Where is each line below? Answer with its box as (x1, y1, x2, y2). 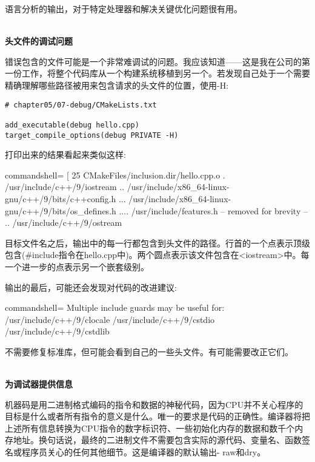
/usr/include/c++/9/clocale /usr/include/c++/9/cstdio (5, 313, 215, 325)
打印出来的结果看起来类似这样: (5, 148, 126, 161)
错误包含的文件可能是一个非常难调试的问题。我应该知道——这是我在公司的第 (5, 55, 310, 67)
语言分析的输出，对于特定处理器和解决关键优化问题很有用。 (5, 2, 242, 15)
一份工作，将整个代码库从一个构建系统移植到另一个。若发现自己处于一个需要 (5, 67, 310, 80)
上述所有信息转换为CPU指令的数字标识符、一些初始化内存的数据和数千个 (5, 421, 295, 434)
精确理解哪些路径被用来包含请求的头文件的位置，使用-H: (5, 78, 229, 91)
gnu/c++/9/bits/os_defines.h (5, 204, 116, 217)
